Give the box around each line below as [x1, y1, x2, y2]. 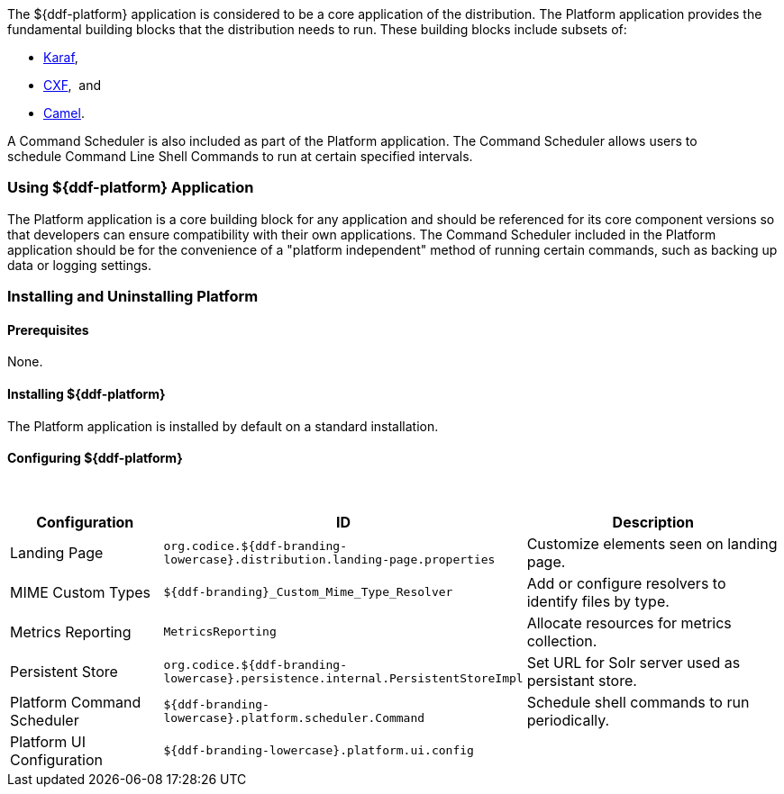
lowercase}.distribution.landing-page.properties [163, 552, 496, 566]
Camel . [43, 105, 85, 121]
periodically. [526, 710, 610, 729]
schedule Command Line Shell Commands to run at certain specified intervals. [7, 149, 473, 164]
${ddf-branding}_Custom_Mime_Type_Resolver [163, 585, 453, 600]
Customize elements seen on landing [526, 534, 778, 553]
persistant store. [526, 671, 637, 690]
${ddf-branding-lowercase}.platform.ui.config [163, 744, 474, 758]
